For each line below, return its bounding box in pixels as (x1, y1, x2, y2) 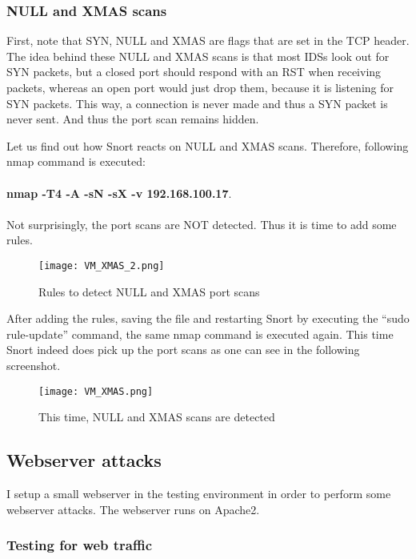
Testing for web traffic (6, 535, 153, 555)
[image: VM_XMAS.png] (38, 385, 154, 397)
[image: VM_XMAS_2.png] (38, 259, 165, 271)
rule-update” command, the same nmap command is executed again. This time (6, 325, 394, 342)
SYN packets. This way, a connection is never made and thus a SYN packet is (6, 95, 388, 111)
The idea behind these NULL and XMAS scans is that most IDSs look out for (6, 47, 390, 64)
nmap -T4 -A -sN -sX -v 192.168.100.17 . (6, 184, 232, 201)
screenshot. (6, 356, 61, 373)
